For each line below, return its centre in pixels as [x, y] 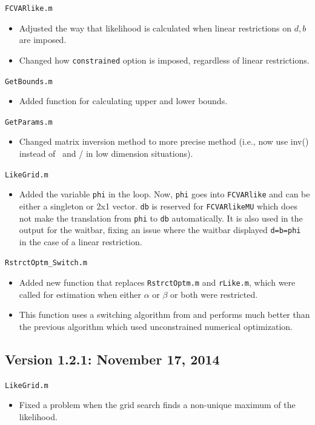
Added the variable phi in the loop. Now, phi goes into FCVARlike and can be [164, 194]
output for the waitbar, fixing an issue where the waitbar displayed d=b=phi [160, 230]
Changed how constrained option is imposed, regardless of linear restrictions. [164, 60]
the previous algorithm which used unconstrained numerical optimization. [156, 326]
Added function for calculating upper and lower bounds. [123, 101]
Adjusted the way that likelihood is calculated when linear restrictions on [155, 28]
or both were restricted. [214, 294]
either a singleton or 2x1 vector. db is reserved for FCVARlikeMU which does [158, 206]
